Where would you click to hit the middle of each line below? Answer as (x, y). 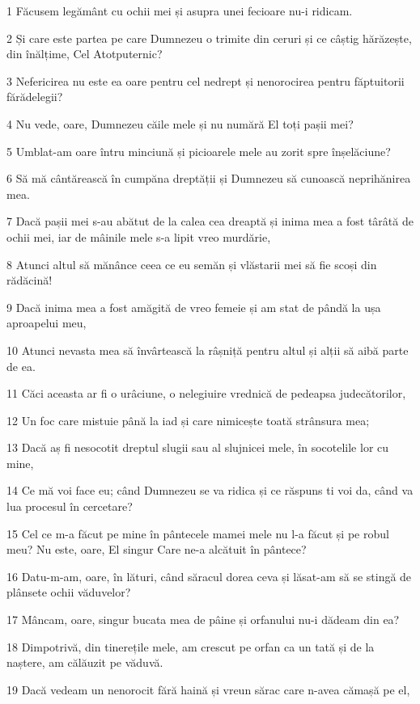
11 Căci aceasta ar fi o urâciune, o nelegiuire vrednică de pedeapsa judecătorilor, (206, 393)
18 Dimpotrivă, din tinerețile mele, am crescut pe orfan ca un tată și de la (191, 646)
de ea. (21, 366)
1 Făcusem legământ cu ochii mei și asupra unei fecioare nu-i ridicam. (180, 11)
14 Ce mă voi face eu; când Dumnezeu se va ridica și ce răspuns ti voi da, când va (210, 490)
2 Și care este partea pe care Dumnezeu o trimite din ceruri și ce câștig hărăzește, (209, 38)
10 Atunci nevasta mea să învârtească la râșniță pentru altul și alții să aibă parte (208, 350)
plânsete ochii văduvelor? (69, 592)
